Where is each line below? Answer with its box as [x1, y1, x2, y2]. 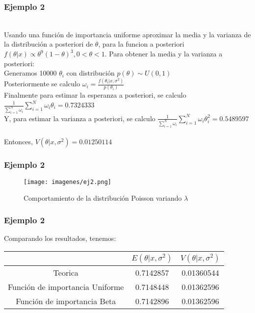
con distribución [66, 68, 115, 78]
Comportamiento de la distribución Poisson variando [24, 193, 182, 203]
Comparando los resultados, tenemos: [4, 233, 116, 243]
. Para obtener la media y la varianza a [104, 49, 223, 58]
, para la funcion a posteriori [98, 39, 184, 49]
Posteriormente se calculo [4, 78, 80, 89]
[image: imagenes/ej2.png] [24, 179, 111, 186]
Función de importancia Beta [16, 295, 116, 307]
